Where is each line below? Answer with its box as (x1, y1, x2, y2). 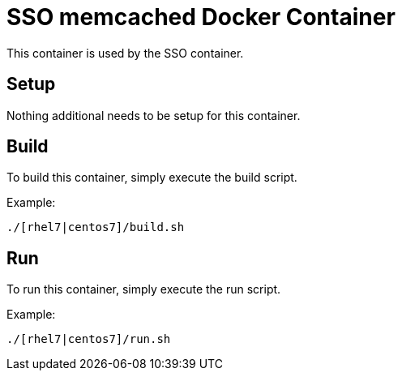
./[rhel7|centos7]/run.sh (6, 332, 171, 346)
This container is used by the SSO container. (6, 45, 244, 60)
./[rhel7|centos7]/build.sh (6, 221, 185, 234)
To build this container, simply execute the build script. (6, 170, 297, 185)
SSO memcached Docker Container (6, 3, 396, 31)
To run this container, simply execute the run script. (6, 282, 281, 297)
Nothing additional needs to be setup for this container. (6, 108, 301, 122)
